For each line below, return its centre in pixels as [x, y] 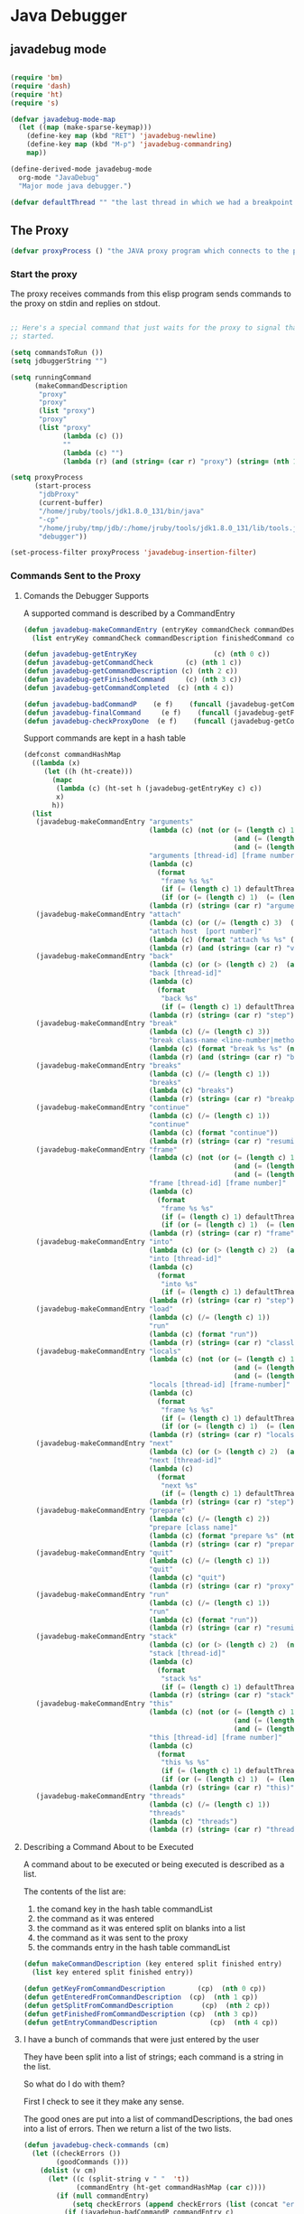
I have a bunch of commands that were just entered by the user [141, 2040]
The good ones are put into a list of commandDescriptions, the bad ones [158, 2119]
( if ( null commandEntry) [103, 2196]
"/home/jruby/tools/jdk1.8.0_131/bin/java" [121, 511]
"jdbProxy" [59, 495]
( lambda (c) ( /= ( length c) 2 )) [209, 1519]
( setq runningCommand [51, 377]
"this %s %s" [185, 1762]
